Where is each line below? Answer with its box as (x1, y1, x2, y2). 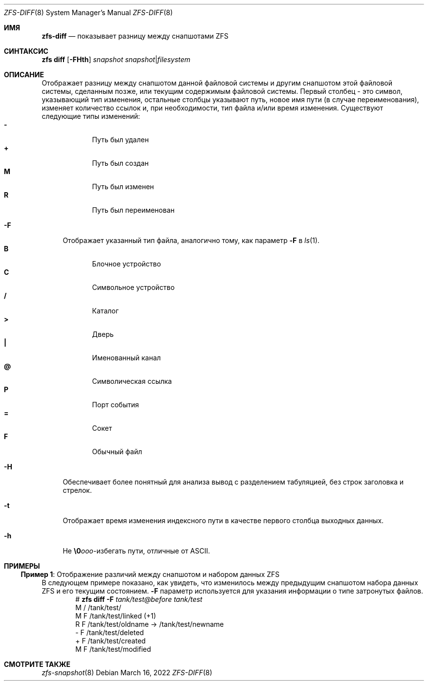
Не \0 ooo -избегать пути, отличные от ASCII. (63, 547, 210, 555)
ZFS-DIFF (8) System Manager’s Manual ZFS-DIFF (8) (4, 8, 173, 17)
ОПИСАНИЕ (4, 70, 44, 79)
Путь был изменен (92, 182, 154, 191)
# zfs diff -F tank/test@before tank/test (75, 595, 203, 603)
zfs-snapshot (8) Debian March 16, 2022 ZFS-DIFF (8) (42, 668, 213, 677)
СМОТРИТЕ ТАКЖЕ (4, 660, 71, 668)
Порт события (92, 400, 139, 409)
